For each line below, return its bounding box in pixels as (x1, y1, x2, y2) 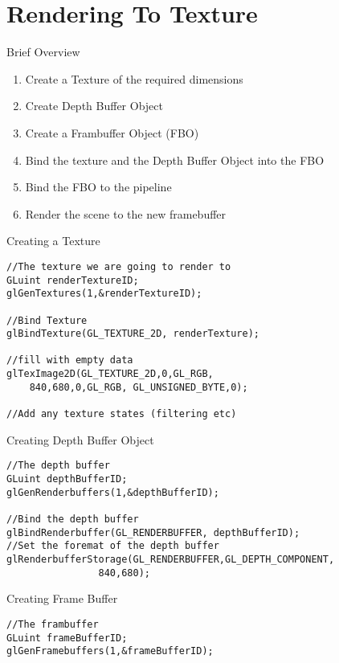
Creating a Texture (6, 232, 100, 249)
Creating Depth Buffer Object (6, 431, 154, 448)
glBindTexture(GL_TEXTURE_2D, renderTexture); (6, 328, 259, 340)
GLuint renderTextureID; (6, 274, 139, 286)
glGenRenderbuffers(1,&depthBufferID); (6, 486, 219, 498)
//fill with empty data (6, 354, 133, 366)
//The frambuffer (6, 618, 99, 630)
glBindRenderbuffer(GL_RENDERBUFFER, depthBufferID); (6, 526, 300, 538)
